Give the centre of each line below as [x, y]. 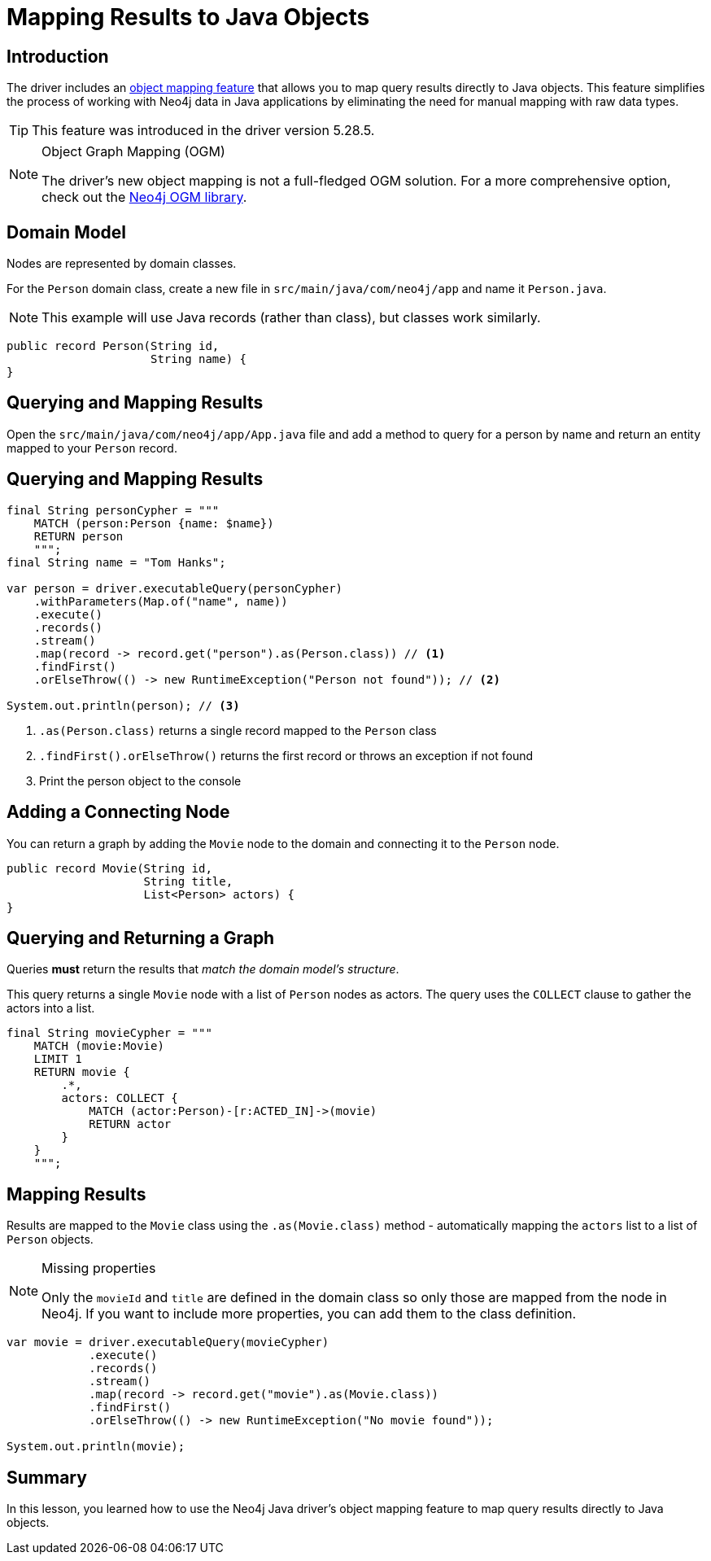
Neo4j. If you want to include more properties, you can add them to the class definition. [309, 1314]
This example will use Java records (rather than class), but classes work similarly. [291, 318]
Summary [47, 1477]
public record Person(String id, [113, 346]
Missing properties [99, 1268]
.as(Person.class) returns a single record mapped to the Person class [238, 730]
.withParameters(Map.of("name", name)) [161, 601]
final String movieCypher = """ [109, 1033]
